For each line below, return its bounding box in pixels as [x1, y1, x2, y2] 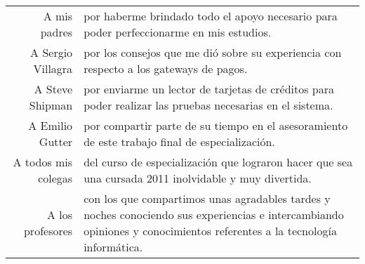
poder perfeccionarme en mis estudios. [84, 24, 272, 40]
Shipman [29, 97, 73, 113]
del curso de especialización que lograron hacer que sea [84, 154, 353, 170]
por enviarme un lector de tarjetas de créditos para [84, 81, 335, 97]
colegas [38, 170, 73, 186]
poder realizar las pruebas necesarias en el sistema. [84, 97, 333, 113]
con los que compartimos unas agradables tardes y [84, 190, 331, 206]
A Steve [34, 81, 73, 97]
